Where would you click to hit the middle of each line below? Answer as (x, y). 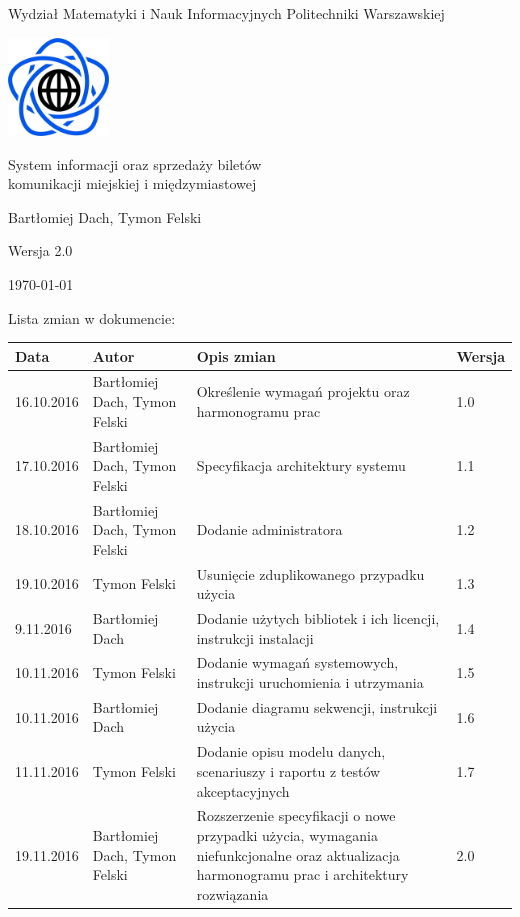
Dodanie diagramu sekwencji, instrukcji (317, 706)
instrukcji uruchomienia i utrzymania (310, 682)
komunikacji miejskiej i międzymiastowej (132, 183)
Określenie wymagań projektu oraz (303, 391)
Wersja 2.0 (40, 250)
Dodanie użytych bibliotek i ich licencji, (318, 618)
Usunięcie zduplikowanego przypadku (310, 573)
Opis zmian (236, 355)
